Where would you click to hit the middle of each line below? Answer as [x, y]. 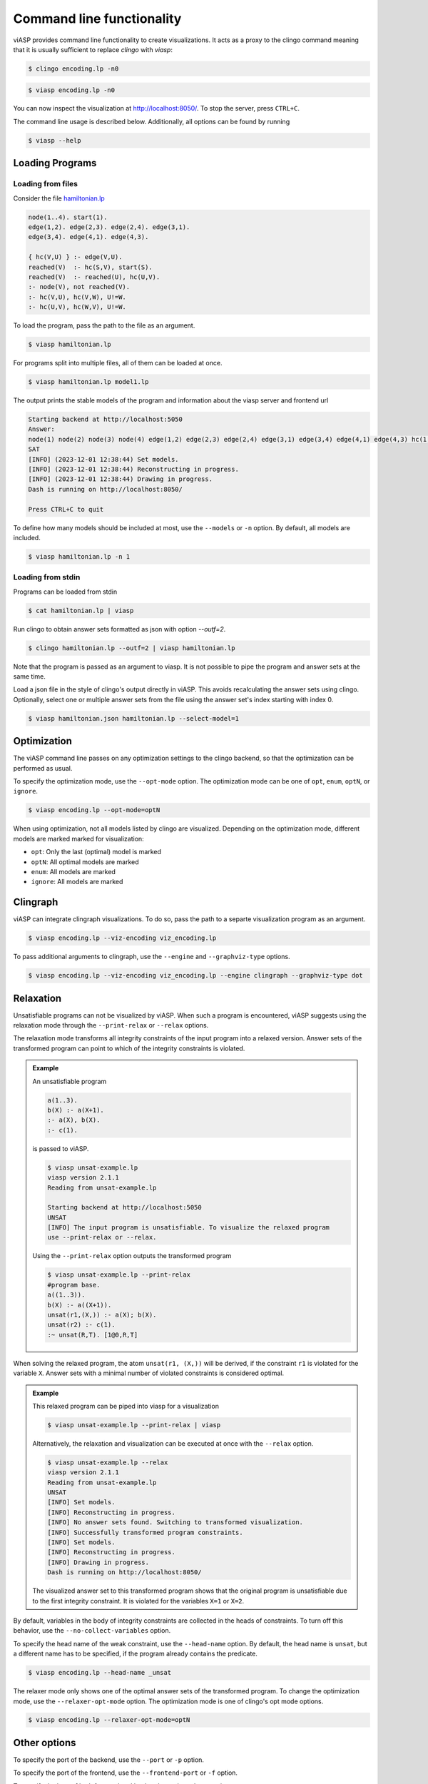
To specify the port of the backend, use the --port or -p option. [109, 1760]
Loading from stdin [47, 577]
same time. [30, 676]
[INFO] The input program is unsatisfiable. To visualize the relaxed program [188, 1228]
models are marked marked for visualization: [78, 838]
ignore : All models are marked [77, 882]
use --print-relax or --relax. [102, 1237]
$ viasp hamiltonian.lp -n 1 [79, 556]
